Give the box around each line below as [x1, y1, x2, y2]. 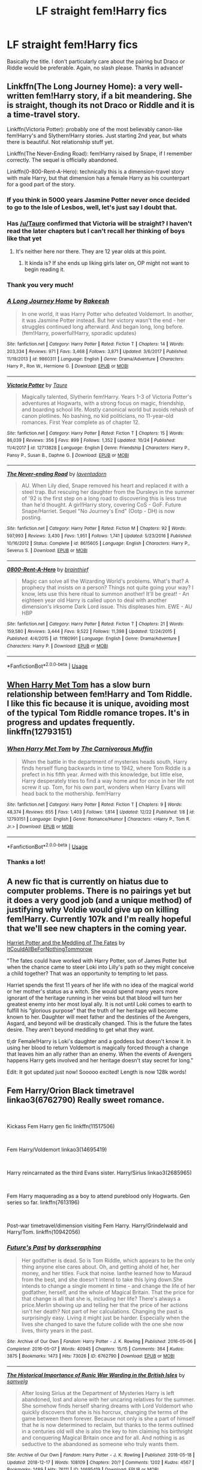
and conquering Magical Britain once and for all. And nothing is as [21, 1434, 185, 1441]
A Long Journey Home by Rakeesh [7, 297, 110, 305]
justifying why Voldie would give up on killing [7, 904, 179, 915]
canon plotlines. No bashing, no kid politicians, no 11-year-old [21, 412, 174, 419]
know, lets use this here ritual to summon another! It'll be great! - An [21, 591, 189, 598]
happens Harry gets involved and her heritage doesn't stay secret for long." [7, 1057, 194, 1064]
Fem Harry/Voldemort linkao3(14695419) [7, 1146, 107, 1153]
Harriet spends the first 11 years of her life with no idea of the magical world [7, 981, 194, 989]
